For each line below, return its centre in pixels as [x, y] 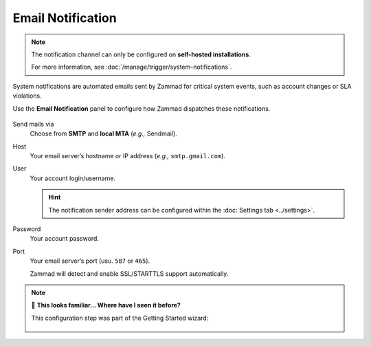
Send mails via [33, 124]
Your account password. [65, 239]
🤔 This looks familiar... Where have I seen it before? [106, 305]
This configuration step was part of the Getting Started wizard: [120, 318]
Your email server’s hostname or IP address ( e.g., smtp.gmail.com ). [128, 156]
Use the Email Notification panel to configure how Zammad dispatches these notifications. [142, 108]
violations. [27, 96]
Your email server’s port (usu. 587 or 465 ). [90, 261]
